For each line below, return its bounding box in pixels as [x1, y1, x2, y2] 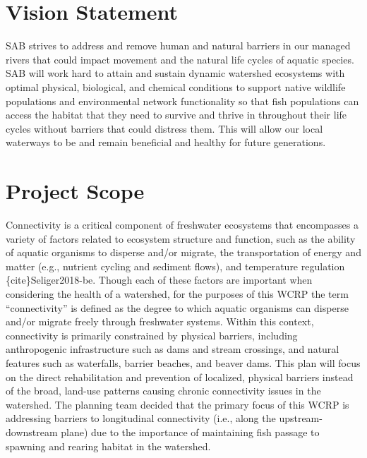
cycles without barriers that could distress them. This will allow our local [6, 121, 323, 135]
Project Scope [6, 176, 145, 205]
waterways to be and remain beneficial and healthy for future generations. [6, 135, 326, 150]
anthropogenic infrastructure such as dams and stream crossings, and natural [6, 342, 339, 356]
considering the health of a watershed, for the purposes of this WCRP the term [6, 286, 349, 301]
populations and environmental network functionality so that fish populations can [6, 93, 359, 108]
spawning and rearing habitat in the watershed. [6, 438, 211, 453]
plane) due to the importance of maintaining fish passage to [61, 424, 320, 439]
